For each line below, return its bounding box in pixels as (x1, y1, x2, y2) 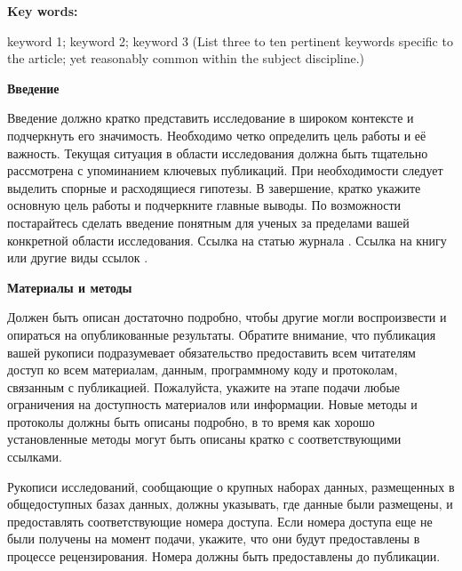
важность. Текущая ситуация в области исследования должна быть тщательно (7, 143, 428, 162)
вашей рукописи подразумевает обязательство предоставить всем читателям (7, 342, 416, 361)
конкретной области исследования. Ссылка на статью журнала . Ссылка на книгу (7, 230, 447, 249)
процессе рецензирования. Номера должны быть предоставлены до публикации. (7, 547, 441, 566)
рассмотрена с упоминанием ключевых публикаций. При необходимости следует (7, 161, 443, 180)
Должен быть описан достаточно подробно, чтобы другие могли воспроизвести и (7, 308, 447, 326)
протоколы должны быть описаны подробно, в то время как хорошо (7, 412, 375, 430)
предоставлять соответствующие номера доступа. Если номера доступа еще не (7, 511, 433, 530)
